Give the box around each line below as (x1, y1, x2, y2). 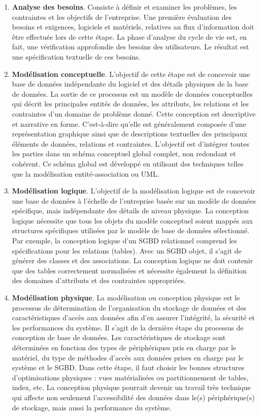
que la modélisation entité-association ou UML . (12, 168, 159, 179)
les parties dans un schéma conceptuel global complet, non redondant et (12, 148, 236, 159)
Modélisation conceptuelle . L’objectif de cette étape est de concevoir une (12, 68, 250, 79)
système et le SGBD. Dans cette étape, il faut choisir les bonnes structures (12, 362, 244, 373)
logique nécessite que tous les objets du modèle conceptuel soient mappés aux (12, 215, 253, 226)
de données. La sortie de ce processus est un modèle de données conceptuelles (12, 88, 253, 99)
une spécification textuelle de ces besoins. (12, 51, 141, 62)
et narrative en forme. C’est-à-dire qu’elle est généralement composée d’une (12, 118, 246, 129)
